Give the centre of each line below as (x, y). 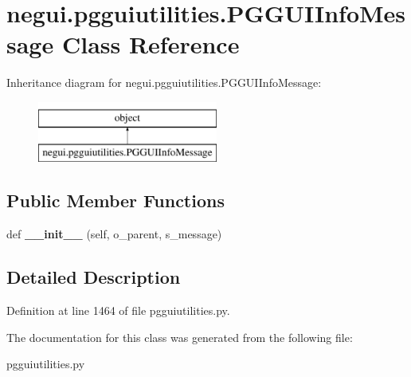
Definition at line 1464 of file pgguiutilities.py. (118, 310)
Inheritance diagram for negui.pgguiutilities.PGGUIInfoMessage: (164, 82)
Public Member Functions (115, 200)
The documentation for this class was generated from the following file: (180, 337)
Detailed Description (94, 277)
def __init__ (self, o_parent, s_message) (114, 234)
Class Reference (151, 44)
